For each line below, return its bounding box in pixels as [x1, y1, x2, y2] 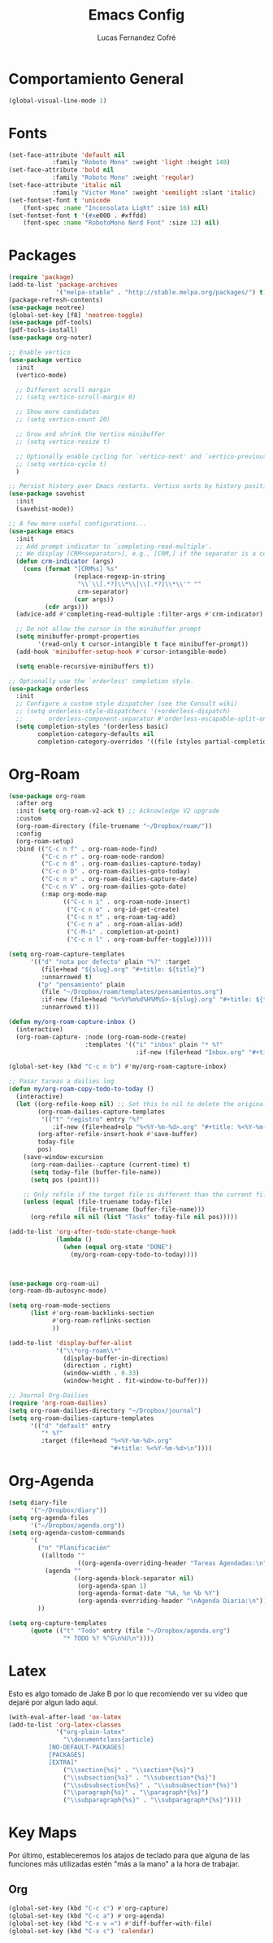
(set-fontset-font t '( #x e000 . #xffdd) [8, 211, 148, 220]
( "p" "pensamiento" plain [37, 980, 126, 989]
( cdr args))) [44, 603, 89, 611]
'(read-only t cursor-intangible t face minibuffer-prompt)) [37, 640, 249, 648]
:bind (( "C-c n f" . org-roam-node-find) [15, 844, 158, 853]
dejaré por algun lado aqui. [8, 1697, 98, 1707]
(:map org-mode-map [41, 890, 107, 898]
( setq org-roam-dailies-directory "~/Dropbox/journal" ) [8, 1406, 201, 1414]
